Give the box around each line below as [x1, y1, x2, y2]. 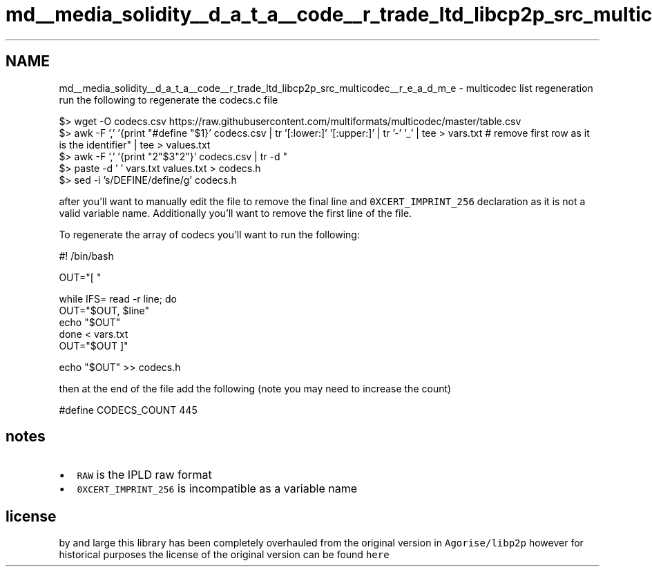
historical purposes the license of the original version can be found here [59, 549, 390, 561]
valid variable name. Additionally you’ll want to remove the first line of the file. [59, 207, 412, 219]
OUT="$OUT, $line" [59, 304, 150, 316]
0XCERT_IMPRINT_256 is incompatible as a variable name [77, 482, 357, 496]
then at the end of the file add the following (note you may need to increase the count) [59, 382, 452, 394]
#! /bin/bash [59, 249, 114, 262]
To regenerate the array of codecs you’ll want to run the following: [59, 228, 360, 240]
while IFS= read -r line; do [59, 292, 177, 305]
